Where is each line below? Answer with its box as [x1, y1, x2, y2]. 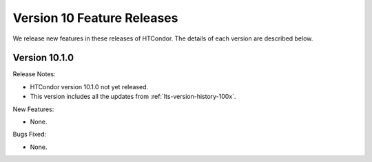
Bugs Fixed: [12, 130, 47, 139]
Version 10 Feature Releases [12, 10, 178, 25]
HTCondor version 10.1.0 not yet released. [30, 82, 149, 91]
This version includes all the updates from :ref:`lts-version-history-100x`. [30, 93, 236, 101]
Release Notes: [12, 70, 56, 78]
